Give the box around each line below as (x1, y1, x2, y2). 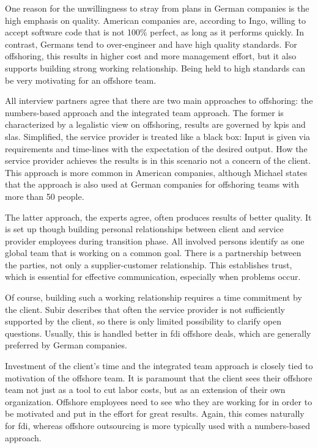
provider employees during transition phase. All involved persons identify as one (5, 234, 305, 247)
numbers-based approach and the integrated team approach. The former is (5, 106, 284, 119)
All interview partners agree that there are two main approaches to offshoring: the (5, 94, 313, 107)
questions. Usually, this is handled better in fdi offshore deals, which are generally (5, 326, 311, 339)
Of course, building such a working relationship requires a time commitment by (5, 291, 302, 304)
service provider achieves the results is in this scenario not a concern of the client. (5, 154, 311, 167)
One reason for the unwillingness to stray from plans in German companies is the (5, 2, 309, 14)
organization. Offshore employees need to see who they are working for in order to (5, 395, 312, 408)
